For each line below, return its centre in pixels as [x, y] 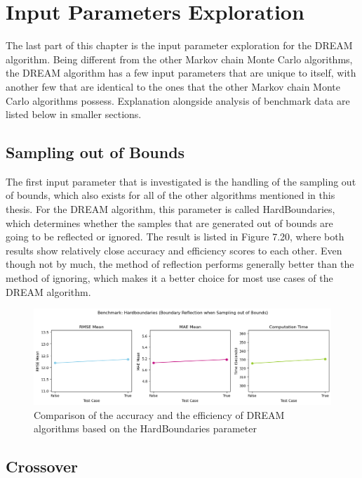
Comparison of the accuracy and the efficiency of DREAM [159, 414]
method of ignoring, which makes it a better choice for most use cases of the [169, 278]
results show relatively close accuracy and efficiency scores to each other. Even [174, 250]
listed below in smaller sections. [74, 114]
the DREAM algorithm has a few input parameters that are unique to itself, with [181, 73]
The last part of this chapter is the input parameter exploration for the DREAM [179, 45]
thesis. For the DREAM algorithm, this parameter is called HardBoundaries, [170, 209]
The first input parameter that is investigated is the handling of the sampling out [181, 181]
